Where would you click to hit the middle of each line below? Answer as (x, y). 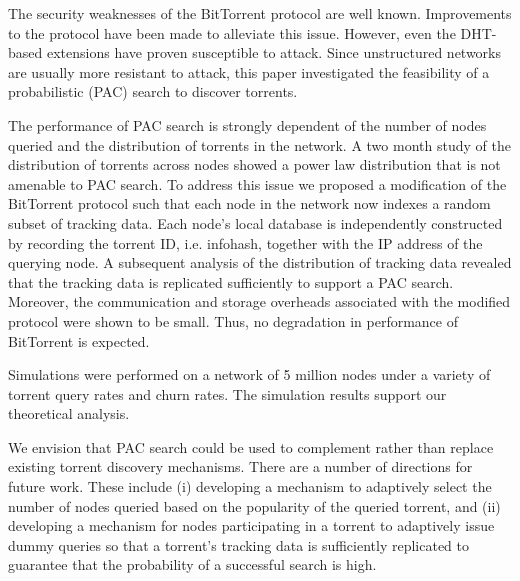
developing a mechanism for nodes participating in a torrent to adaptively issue (251, 525)
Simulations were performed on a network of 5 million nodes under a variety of (249, 374)
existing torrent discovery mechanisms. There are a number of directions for (240, 466)
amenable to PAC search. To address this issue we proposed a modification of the (257, 183)
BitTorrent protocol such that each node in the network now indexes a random (249, 203)
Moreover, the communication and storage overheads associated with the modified (259, 301)
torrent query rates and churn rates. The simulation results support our (227, 393)
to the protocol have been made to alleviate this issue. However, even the (232, 32)
